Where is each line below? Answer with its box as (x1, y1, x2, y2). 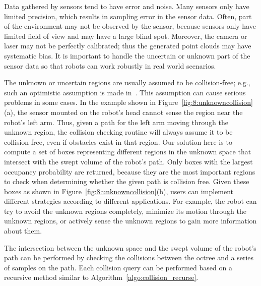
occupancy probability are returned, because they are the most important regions (4, 166, 255, 177)
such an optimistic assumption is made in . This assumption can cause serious (4, 87, 246, 97)
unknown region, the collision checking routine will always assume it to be (4, 127, 233, 137)
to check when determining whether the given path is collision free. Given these (4, 176, 249, 187)
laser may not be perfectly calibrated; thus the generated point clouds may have (4, 40, 251, 51)
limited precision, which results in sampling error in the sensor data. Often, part (4, 11, 252, 21)
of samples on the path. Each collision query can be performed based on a (4, 262, 232, 272)
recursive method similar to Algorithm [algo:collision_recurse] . (4, 272, 199, 282)
